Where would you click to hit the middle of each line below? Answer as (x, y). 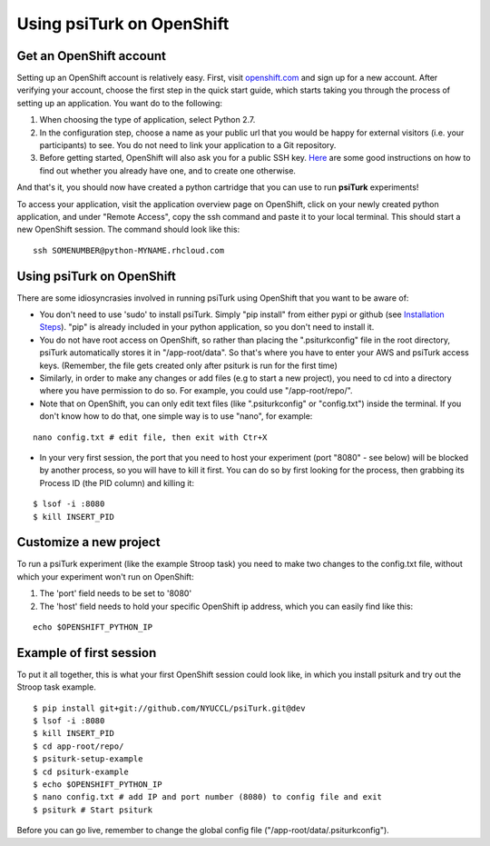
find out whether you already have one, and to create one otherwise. (168, 170)
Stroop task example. (57, 687)
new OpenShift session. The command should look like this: (128, 229)
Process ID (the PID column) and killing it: (117, 483)
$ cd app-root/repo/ (78, 746)
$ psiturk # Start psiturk (93, 810)
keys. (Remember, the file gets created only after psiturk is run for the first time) (188, 365)
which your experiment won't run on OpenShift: (105, 576)
